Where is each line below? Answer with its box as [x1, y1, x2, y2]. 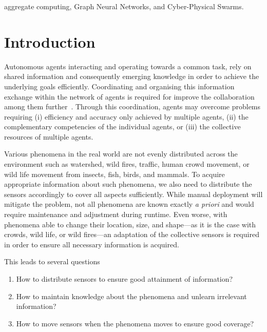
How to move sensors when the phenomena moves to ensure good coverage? [16, 318, 254, 328]
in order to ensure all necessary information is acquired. [4, 239, 179, 249]
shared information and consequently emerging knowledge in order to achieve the [4, 71, 259, 82]
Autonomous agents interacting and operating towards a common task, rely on [4, 61, 252, 71]
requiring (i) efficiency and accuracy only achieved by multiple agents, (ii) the [4, 111, 249, 122]
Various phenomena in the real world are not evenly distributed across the [4, 148, 238, 159]
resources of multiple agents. [4, 131, 93, 142]
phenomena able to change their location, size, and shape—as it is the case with [4, 219, 256, 229]
